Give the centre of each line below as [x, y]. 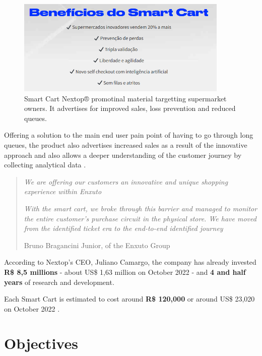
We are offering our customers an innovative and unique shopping [126, 181]
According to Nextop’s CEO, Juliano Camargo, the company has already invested [130, 262]
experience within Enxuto [63, 191]
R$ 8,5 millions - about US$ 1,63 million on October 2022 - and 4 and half [125, 272]
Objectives [41, 343]
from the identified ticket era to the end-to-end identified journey [123, 228]
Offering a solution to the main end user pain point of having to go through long [129, 135]
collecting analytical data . [45, 165]
